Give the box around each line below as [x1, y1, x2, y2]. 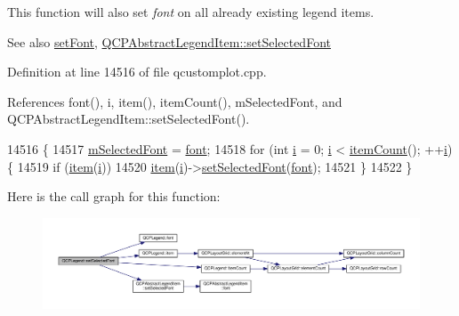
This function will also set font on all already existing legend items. [7, 3, 374, 20]
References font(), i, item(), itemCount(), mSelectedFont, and [7, 92, 342, 110]
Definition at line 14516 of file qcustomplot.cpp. [7, 62, 267, 81]
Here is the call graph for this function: [7, 187, 221, 206]
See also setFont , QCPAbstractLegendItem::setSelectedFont [7, 32, 331, 51]
